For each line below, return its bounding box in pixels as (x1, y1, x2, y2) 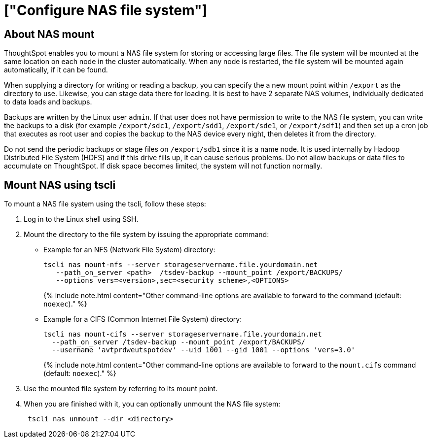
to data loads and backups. (4, 98, 92, 106)
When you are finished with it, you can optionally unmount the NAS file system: (24, 400, 281, 408)
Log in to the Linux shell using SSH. (24, 215, 139, 224)
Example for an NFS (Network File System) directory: (43, 245, 216, 254)
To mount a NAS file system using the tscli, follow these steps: (4, 200, 206, 208)
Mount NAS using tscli (4, 178, 116, 191)
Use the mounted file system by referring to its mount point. (24, 384, 217, 393)
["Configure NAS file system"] (4, 2, 207, 19)
